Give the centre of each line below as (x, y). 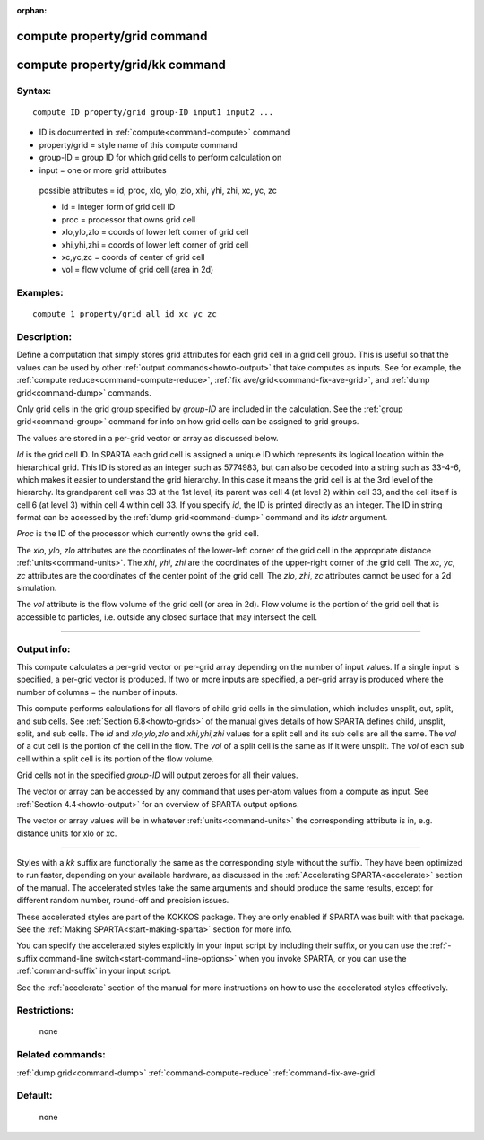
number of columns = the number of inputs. (97, 692)
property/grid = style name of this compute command (138, 144)
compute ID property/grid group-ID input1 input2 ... (153, 112)
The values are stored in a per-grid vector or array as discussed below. (147, 438)
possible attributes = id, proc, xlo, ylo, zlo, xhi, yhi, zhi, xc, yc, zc (158, 190)
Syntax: (34, 91)
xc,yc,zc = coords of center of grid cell (133, 257)
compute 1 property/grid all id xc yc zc (125, 314)
